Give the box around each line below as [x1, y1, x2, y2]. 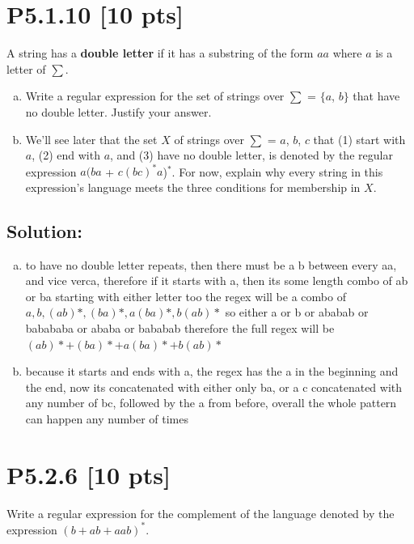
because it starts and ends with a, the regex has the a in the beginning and [25, 363, 399, 380]
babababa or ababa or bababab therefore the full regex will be [25, 319, 335, 336]
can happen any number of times [25, 410, 188, 427]
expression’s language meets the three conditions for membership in [25, 178, 361, 195]
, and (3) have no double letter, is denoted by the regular [110, 147, 393, 164]
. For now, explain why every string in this [171, 163, 383, 180]
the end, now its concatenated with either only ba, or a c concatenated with [25, 378, 403, 395]
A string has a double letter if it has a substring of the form [6, 45, 314, 62]
